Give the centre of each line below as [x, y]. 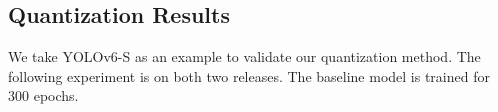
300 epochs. [43, 95]
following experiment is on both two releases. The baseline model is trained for [249, 75]
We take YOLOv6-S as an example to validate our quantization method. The [244, 56]
